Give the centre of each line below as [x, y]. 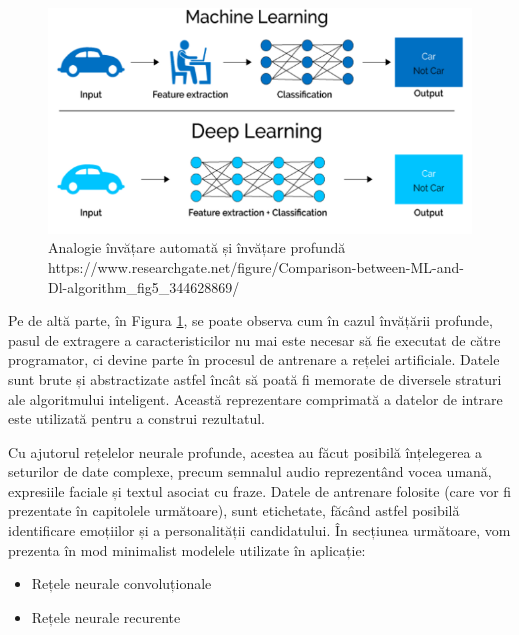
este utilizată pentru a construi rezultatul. [136, 418]
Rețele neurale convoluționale [121, 583]
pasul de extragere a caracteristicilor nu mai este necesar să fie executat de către [254, 339]
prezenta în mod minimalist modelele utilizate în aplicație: [187, 549]
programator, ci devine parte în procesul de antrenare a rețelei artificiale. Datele [254, 359]
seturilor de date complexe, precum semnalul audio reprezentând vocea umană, [250, 471]
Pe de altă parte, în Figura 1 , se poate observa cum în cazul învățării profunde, [250, 320]
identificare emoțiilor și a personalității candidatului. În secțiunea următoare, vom [259, 530]
